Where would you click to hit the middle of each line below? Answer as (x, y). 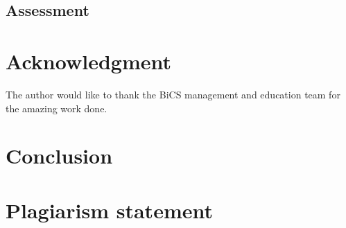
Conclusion (59, 156)
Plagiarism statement (109, 210)
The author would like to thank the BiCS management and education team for (173, 94)
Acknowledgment (88, 61)
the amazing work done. (57, 108)
